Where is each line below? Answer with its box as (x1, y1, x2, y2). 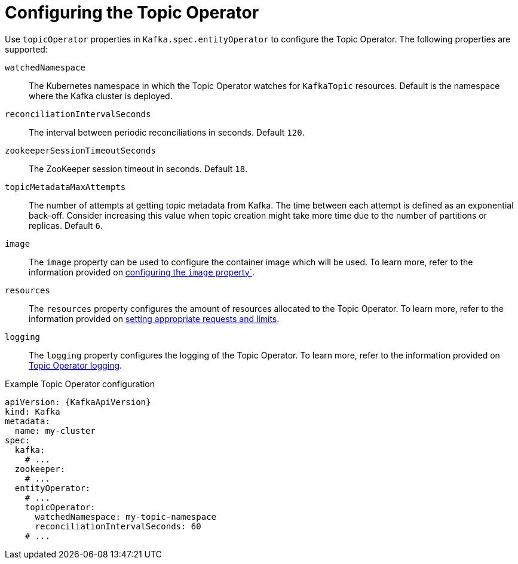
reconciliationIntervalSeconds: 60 (35, 521, 201, 531)
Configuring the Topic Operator (5, 2, 259, 23)
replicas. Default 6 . (29, 220, 103, 231)
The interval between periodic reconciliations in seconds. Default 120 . (29, 127, 305, 137)
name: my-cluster (14, 425, 96, 436)
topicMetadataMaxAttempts (5, 182, 126, 192)
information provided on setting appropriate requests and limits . (29, 313, 280, 324)
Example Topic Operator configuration (5, 378, 155, 389)
